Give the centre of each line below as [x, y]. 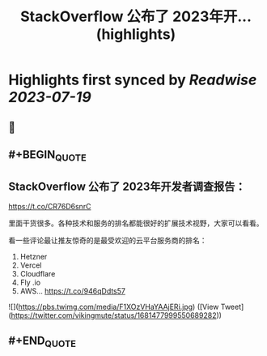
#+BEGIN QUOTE [47, 156]
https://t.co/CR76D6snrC [50, 206]
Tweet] [232, 307]
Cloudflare [38, 273]
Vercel [31, 265]
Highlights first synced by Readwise [133, 80]
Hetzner [34, 256]
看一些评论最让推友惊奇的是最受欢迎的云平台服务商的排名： [108, 240]
